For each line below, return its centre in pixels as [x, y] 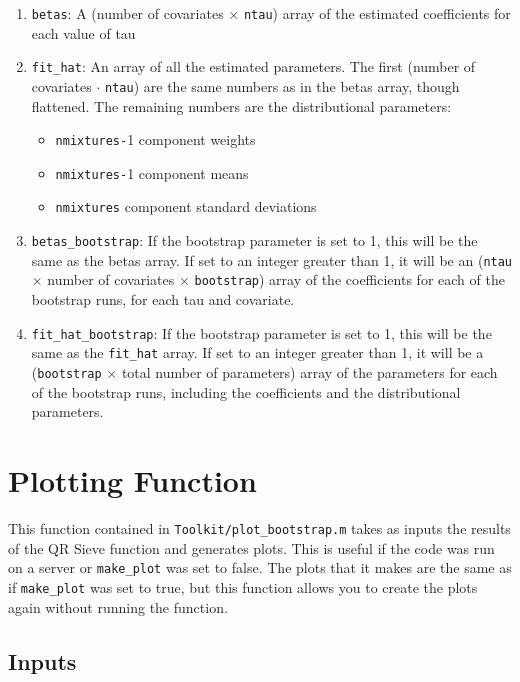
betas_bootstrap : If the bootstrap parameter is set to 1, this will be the [254, 240]
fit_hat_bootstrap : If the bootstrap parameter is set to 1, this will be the [261, 332]
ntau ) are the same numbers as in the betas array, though [282, 85]
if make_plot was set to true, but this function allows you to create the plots [243, 586]
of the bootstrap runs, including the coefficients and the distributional [246, 391]
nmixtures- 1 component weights [155, 139]
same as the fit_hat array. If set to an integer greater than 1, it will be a [257, 352]
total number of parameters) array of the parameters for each [309, 372]
